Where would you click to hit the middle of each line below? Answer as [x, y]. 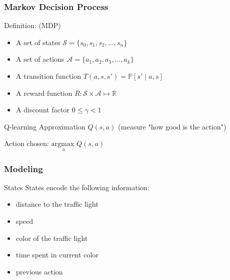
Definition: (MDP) [33, 25]
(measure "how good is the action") [172, 126]
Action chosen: [27, 143]
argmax [63, 144]
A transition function [49, 76]
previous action [39, 271]
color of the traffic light [52, 238]
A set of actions [40, 59]
